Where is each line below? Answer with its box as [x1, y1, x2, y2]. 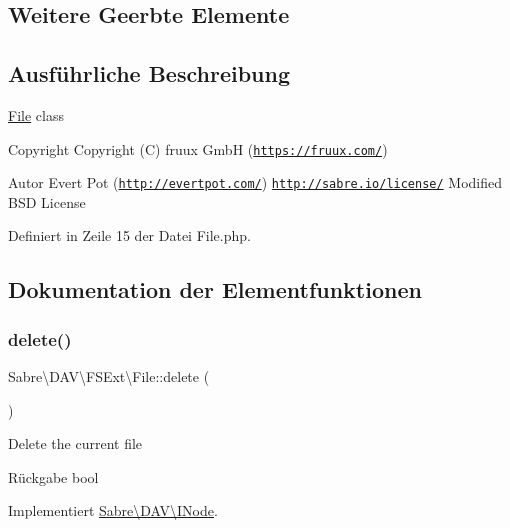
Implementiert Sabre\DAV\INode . [8, 500, 218, 521]
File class [8, 104, 64, 125]
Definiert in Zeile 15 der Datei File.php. [8, 225, 251, 246]
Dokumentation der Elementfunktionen [8, 274, 422, 305]
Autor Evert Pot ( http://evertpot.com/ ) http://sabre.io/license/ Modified [8, 172, 503, 193]
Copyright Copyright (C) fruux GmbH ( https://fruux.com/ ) [8, 138, 388, 159]
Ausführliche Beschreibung [8, 58, 290, 89]
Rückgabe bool [8, 466, 99, 487]
